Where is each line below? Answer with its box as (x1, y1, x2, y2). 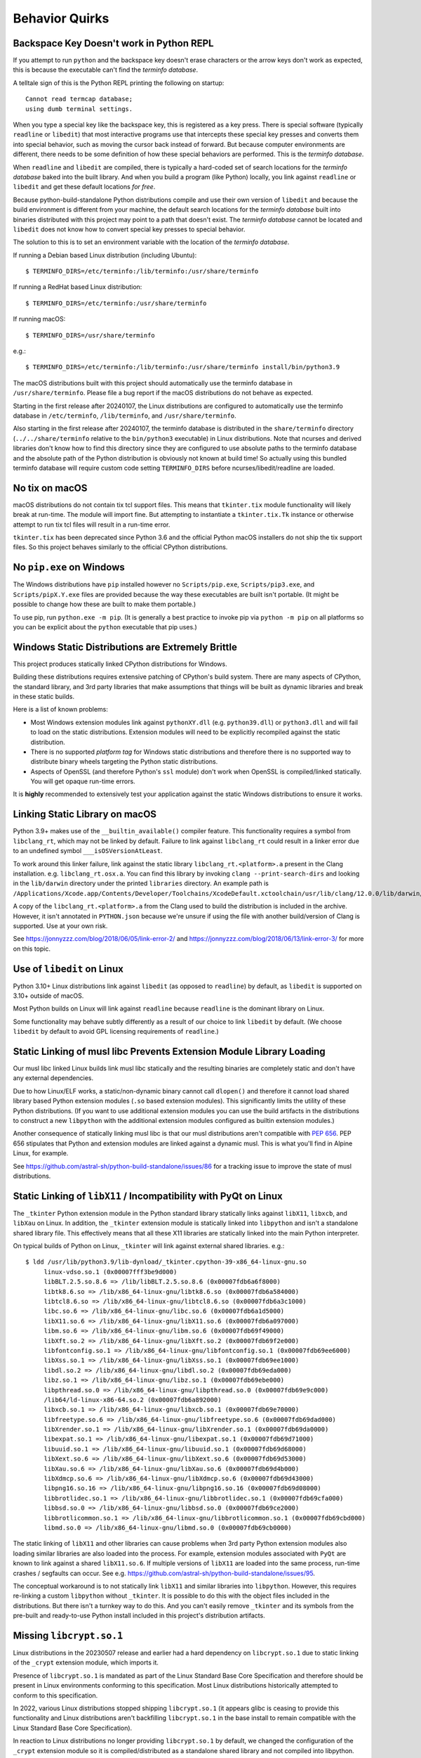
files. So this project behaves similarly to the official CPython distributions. (13, 543, 228, 551)
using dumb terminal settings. (25, 105, 133, 113)
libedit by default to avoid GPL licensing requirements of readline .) (13, 1027, 219, 1036)
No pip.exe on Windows (13, 561, 126, 573)
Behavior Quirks (13, 11, 109, 26)
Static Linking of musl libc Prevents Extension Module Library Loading (13, 1045, 326, 1058)
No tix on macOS (13, 482, 88, 494)
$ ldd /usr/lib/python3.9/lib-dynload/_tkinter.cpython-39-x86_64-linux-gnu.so (25, 1258, 307, 1266)
